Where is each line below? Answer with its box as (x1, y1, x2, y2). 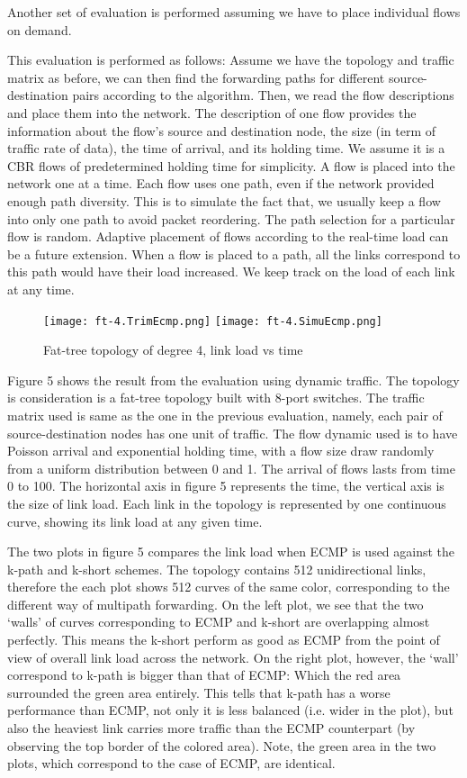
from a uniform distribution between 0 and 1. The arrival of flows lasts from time (7, 458, 455, 477)
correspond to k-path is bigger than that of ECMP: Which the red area (7, 665, 401, 684)
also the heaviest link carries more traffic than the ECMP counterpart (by (7, 719, 416, 737)
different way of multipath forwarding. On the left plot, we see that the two (7, 594, 424, 613)
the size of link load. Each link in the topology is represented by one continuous (7, 493, 446, 512)
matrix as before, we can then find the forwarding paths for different (7, 68, 385, 86)
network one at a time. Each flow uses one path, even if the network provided (7, 174, 435, 193)
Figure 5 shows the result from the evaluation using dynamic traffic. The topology (7, 370, 460, 389)
